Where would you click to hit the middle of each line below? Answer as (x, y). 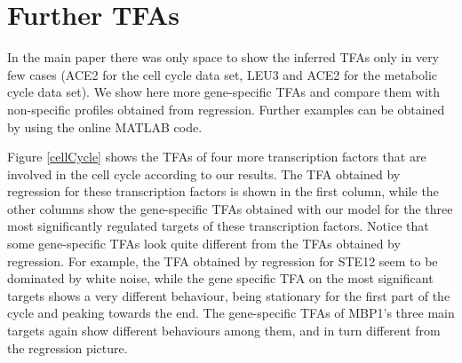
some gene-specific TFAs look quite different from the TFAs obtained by (204, 244)
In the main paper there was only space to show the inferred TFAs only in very (223, 57)
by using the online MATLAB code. (105, 126)
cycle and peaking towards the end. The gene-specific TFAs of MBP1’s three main (231, 313)
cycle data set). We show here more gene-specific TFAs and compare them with (224, 92)
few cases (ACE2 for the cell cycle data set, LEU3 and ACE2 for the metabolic (223, 74)
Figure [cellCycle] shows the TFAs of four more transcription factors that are (217, 157)
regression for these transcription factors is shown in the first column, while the (223, 191)
